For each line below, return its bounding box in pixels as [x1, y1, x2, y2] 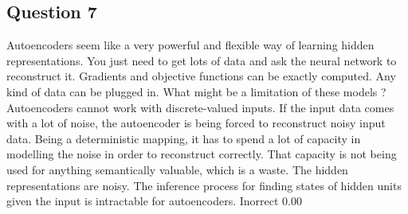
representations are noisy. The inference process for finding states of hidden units [6, 177, 402, 193]
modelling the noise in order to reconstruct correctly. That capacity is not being [6, 146, 397, 162]
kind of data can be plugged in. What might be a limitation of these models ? [6, 83, 386, 99]
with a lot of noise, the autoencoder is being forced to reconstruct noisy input [6, 115, 386, 131]
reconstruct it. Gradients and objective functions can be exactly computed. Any [6, 68, 396, 84]
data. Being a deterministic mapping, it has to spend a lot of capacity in [6, 130, 361, 146]
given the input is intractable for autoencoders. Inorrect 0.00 [6, 193, 302, 209]
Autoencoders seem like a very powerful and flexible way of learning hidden [6, 37, 375, 53]
